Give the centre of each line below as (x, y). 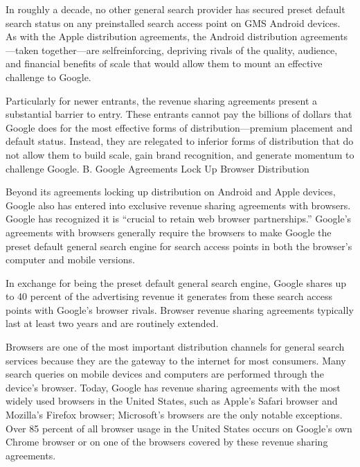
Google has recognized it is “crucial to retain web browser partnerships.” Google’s (179, 219)
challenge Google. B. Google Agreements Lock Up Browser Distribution (157, 168)
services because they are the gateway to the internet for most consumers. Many (176, 360)
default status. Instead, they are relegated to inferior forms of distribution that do (180, 141)
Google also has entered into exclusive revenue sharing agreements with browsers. (178, 205)
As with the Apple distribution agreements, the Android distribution (152, 36)
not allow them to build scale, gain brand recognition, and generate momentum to (180, 154)
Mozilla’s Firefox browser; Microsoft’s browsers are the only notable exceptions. (174, 415)
